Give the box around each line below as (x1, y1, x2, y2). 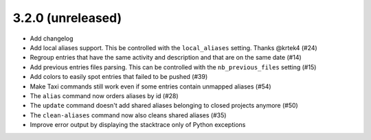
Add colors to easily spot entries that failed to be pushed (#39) (30, 73, 208, 81)
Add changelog (30, 34, 74, 43)
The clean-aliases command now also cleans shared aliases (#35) (30, 110, 227, 119)
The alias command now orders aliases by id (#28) (30, 91, 179, 100)
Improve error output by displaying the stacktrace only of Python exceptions (30, 121, 246, 129)
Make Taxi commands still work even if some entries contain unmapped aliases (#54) (30, 82, 271, 91)
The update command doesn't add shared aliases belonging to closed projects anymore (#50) (30, 102, 298, 110)
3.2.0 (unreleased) (12, 10, 122, 25)
